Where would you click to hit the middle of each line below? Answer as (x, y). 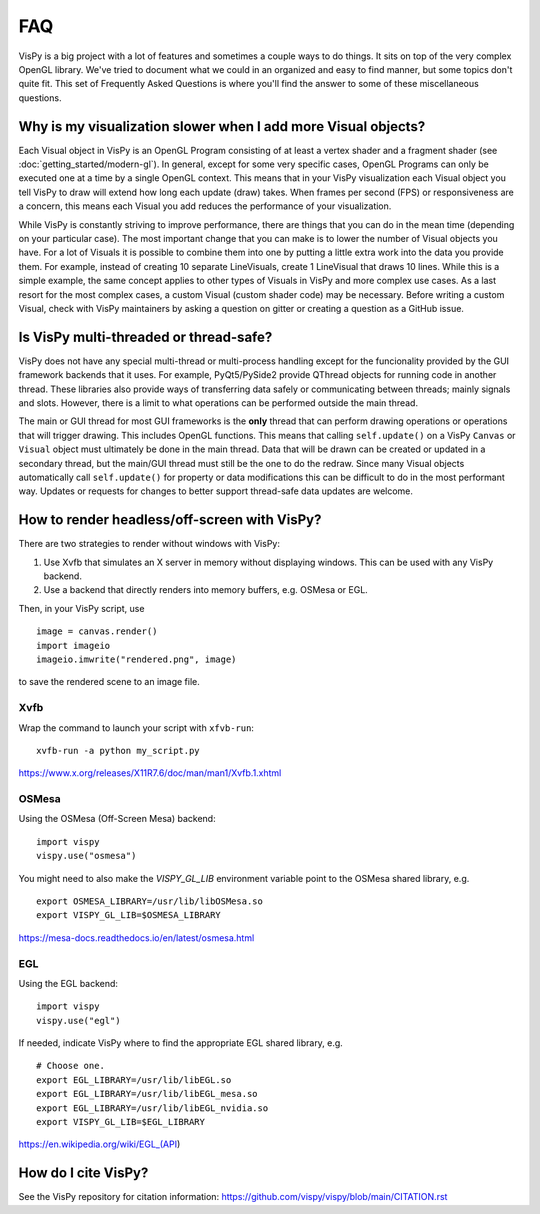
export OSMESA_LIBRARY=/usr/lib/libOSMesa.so (150, 901)
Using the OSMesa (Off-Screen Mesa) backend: (117, 819)
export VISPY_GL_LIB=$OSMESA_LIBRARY (129, 915)
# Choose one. (70, 1066)
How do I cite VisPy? (83, 1173)
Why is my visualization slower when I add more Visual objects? (222, 126)
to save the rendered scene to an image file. (109, 682)
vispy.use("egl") (78, 1020)
